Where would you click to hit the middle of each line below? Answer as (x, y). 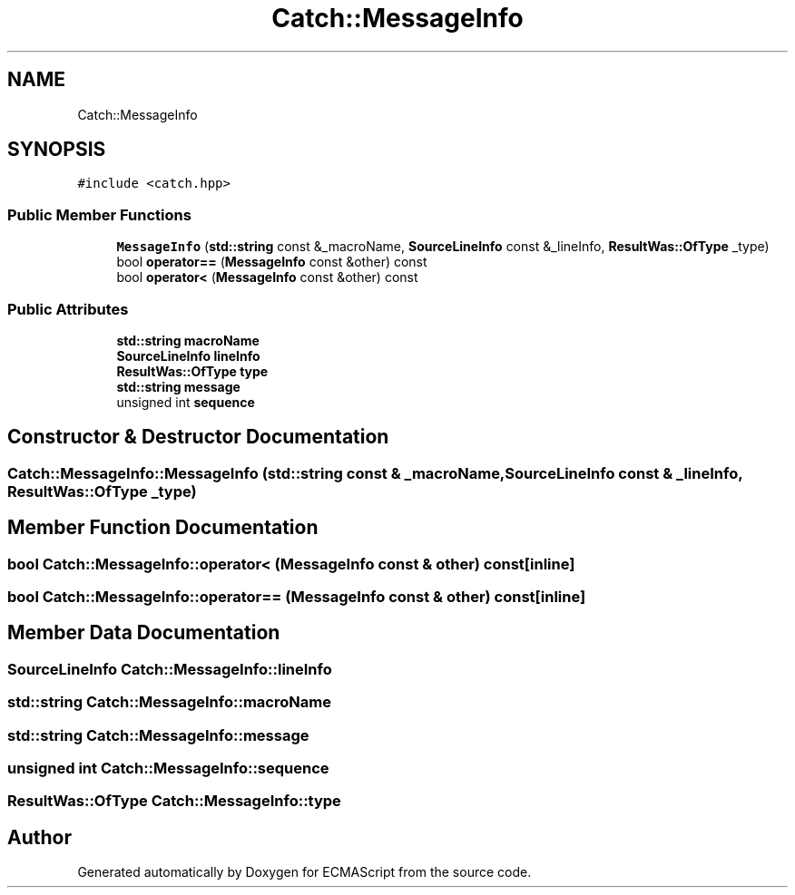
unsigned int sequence (186, 402)
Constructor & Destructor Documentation (198, 437)
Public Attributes (68, 309)
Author (39, 837)
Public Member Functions (99, 214)
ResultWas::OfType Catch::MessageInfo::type (174, 801)
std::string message (178, 386)
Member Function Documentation (163, 528)
